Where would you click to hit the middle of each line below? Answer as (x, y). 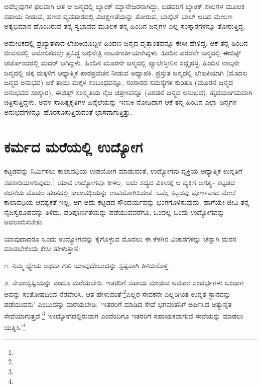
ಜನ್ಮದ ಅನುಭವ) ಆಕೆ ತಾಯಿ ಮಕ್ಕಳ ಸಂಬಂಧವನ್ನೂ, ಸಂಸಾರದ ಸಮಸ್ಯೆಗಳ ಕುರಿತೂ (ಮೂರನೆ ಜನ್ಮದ (118, 82)
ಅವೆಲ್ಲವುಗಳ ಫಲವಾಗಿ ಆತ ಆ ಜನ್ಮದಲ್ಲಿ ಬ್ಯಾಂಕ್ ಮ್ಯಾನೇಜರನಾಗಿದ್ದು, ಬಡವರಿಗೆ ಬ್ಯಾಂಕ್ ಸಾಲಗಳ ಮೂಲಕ (124, 6)
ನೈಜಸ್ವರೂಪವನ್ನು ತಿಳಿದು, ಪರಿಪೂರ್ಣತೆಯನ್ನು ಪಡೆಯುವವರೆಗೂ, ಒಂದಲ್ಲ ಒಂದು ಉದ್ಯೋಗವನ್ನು (114, 212)
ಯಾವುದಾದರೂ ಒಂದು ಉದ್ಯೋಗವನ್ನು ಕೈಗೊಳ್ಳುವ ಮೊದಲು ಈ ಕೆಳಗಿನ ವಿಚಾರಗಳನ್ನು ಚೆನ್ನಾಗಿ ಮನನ (120, 238)
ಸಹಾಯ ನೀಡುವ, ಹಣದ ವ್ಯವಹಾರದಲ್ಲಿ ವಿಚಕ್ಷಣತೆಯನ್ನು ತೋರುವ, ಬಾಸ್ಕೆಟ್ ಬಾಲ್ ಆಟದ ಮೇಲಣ (118, 16)
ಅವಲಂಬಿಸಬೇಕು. (24, 222)
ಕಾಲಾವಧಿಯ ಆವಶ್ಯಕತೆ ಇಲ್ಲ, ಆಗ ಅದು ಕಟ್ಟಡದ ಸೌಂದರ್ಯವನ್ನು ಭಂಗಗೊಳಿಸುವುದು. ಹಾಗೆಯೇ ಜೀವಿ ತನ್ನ (127, 202)
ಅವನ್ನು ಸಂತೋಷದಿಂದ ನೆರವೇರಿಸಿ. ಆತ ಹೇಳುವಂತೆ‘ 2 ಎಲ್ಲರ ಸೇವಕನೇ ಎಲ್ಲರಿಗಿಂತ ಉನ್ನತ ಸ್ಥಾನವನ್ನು (117, 293)
